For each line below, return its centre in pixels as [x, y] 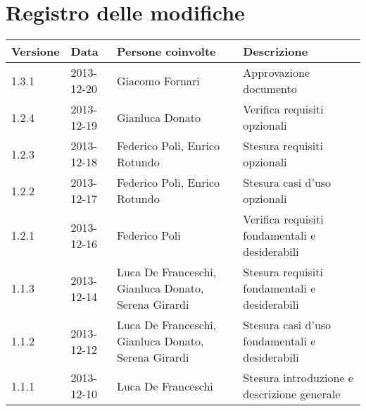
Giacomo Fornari [158, 80]
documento [270, 89]
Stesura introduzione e [298, 378]
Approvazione [277, 73]
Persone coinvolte [166, 51]
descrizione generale [292, 394]
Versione [36, 51]
